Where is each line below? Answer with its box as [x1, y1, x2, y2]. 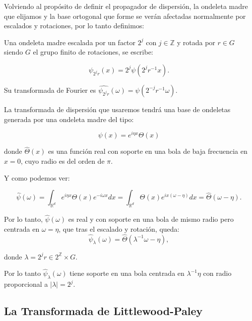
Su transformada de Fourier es [4, 84, 96, 95]
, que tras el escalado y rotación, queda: [59, 223, 180, 234]
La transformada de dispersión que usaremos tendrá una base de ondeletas [4, 104, 231, 114]
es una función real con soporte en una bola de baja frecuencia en [48, 146, 248, 156]
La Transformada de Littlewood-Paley [4, 303, 203, 319]
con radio [203, 268, 232, 278]
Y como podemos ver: [4, 172, 70, 183]
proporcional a [4, 279, 48, 289]
